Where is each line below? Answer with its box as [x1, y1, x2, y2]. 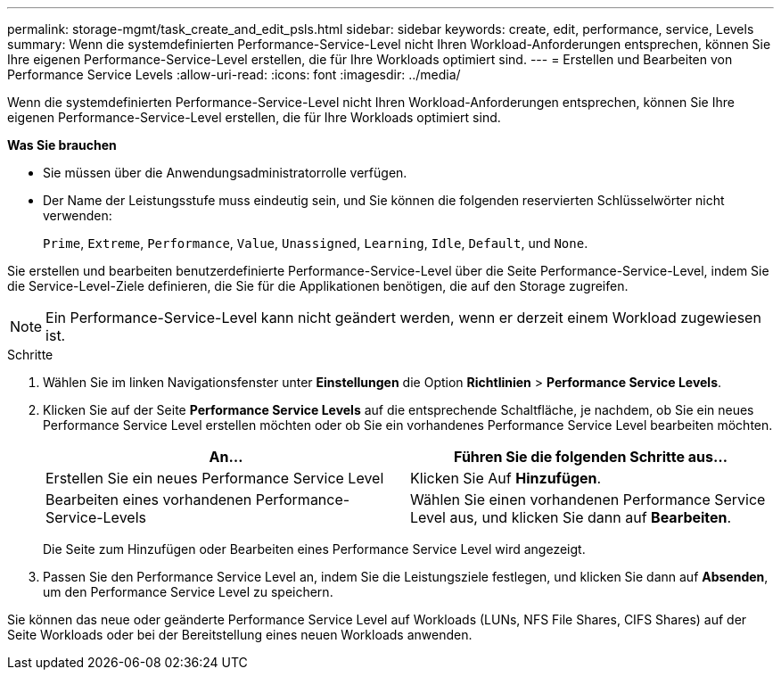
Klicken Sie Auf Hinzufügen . [410, 469, 602, 487]
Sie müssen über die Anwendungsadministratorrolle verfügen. [43, 165, 407, 180]
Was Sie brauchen [7, 137, 117, 153]
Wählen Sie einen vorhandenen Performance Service [410, 491, 766, 508]
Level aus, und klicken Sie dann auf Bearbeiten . [410, 508, 732, 526]
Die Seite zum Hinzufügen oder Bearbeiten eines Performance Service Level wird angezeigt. [43, 541, 586, 557]
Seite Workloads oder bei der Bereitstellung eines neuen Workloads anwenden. [7, 627, 473, 642]
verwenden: [43, 208, 112, 223]
